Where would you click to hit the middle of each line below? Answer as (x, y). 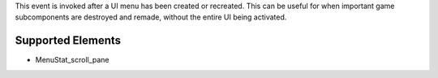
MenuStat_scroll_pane (72, 60)
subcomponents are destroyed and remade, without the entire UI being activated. (151, 17)
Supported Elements (68, 41)
